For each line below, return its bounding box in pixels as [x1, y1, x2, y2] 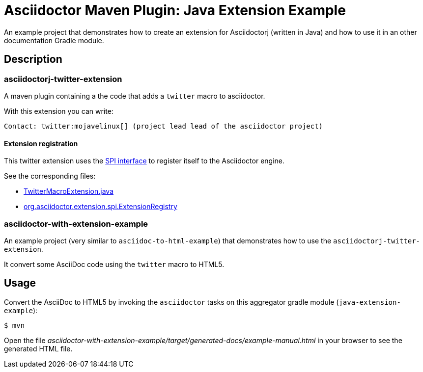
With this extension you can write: [4, 106, 113, 115]
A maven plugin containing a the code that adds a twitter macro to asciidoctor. [4, 91, 265, 100]
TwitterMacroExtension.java [24, 187, 114, 196]
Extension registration [4, 139, 78, 148]
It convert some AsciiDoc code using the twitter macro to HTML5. [4, 260, 225, 268]
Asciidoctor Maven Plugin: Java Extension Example [4, 2, 346, 19]
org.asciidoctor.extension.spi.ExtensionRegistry [24, 202, 177, 211]
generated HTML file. [4, 344, 73, 353]
